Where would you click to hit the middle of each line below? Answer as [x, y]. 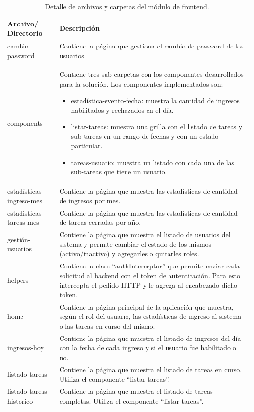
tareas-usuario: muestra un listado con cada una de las [153, 162]
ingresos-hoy [26, 348]
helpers [18, 280]
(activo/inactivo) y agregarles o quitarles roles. [129, 254]
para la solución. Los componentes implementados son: [141, 84]
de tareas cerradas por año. [100, 222]
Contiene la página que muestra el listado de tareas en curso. [151, 369]
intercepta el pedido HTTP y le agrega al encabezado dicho [148, 285]
